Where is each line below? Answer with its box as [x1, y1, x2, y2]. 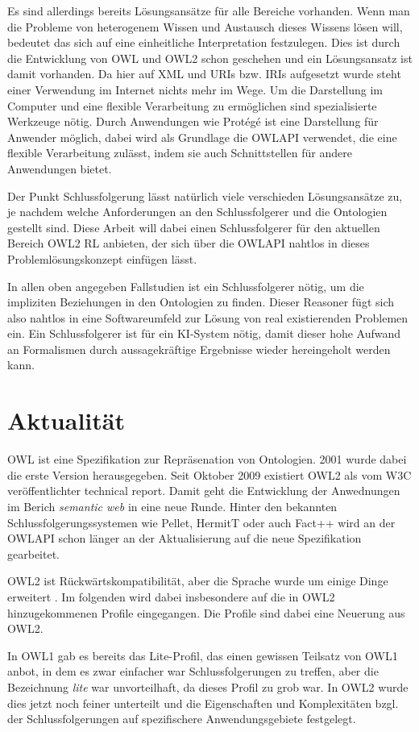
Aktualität [7, 404, 125, 437]
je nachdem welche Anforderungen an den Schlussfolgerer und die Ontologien [7, 203, 388, 220]
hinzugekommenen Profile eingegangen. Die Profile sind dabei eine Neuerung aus [7, 604, 405, 621]
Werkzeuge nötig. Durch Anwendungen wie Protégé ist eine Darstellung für [7, 113, 379, 130]
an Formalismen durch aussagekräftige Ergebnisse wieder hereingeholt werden [7, 340, 391, 357]
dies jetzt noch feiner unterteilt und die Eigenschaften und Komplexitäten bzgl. [7, 694, 399, 711]
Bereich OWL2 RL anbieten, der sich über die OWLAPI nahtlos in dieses [7, 235, 370, 252]
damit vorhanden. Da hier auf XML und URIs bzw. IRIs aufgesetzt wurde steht [7, 65, 401, 82]
